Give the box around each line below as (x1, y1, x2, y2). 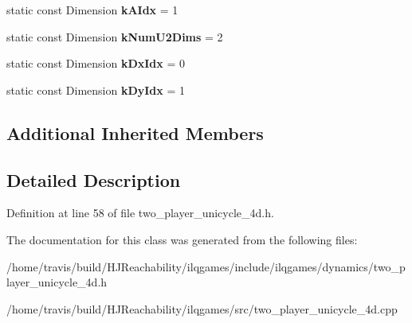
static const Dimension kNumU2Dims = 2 (6, 28, 223, 45)
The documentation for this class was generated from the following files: (6, 231, 358, 247)
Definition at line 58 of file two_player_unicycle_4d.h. (6, 204, 274, 221)
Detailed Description (6, 167, 181, 192)
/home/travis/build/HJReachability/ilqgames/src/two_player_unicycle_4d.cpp (6, 300, 398, 317)
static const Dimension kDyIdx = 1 (6, 81, 186, 98)
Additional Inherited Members (6, 120, 264, 145)
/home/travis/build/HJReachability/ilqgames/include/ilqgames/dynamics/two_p (6, 258, 406, 274)
